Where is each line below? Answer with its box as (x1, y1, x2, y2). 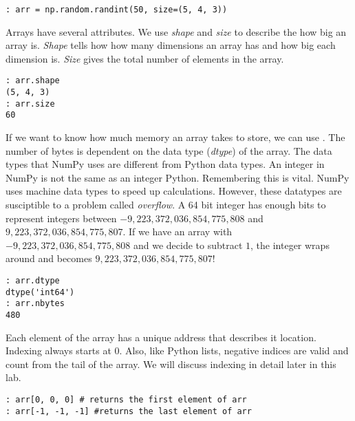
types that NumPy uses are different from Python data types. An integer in (6, 157, 325, 171)
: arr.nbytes (6, 299, 65, 309)
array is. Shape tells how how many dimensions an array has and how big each (6, 38, 336, 52)
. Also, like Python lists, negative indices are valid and (119, 343, 349, 358)
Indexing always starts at (6, 343, 111, 358)
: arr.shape (6, 76, 60, 86)
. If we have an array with (122, 224, 233, 239)
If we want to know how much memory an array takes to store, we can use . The (6, 130, 345, 144)
